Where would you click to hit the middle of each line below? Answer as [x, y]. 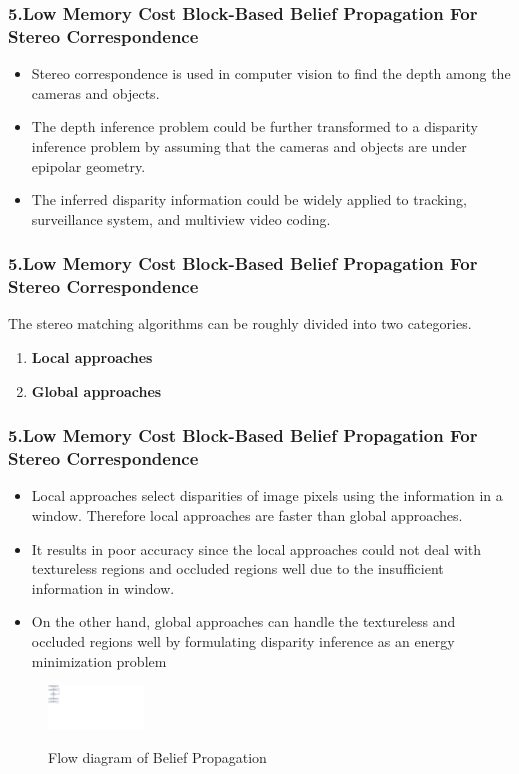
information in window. [103, 587]
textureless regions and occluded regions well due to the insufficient [237, 568]
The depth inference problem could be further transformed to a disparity [254, 126]
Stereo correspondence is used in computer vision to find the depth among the [271, 73]
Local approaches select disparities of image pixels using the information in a [267, 495]
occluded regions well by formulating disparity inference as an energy [243, 640]
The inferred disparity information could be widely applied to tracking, [249, 199]
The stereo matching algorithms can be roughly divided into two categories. [240, 323]
